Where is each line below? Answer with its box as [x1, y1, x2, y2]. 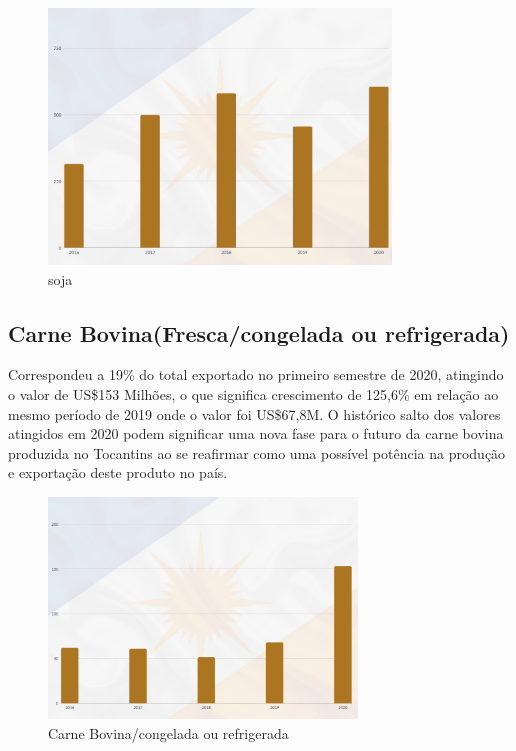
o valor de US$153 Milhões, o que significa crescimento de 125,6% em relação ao [8, 383, 499, 404]
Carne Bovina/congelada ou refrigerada [48, 722, 289, 743]
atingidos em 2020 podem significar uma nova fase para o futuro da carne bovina [8, 423, 504, 444]
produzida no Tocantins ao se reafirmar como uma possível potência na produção [8, 442, 506, 463]
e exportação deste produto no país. [8, 462, 228, 483]
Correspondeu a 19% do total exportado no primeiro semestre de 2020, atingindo [8, 364, 504, 385]
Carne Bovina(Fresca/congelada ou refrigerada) [8, 317, 510, 348]
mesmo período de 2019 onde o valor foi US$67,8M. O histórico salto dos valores [8, 403, 501, 424]
